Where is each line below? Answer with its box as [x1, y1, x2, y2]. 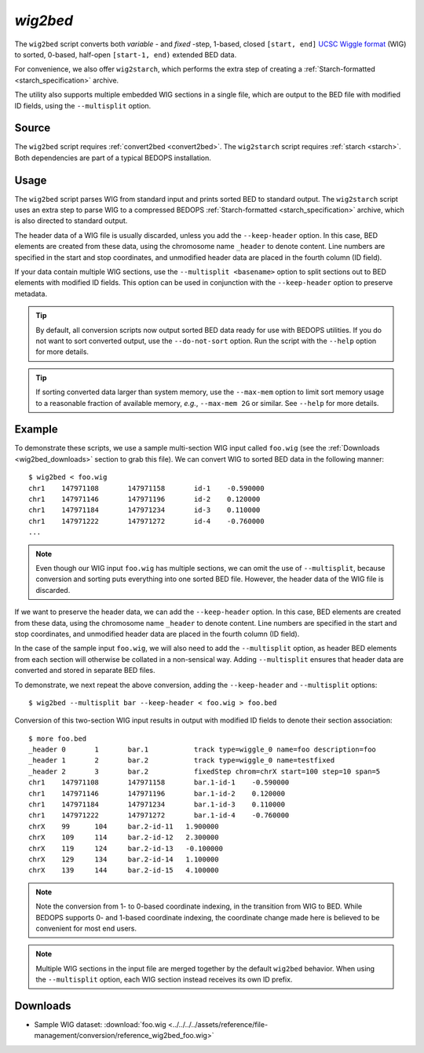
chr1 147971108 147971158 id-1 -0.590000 [28, 484, 265, 492]
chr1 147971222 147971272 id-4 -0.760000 [28, 517, 265, 525]
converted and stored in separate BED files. [14, 666, 155, 675]
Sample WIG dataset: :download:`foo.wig [34, 1020, 166, 1029]
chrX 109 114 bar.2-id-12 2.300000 [28, 833, 219, 842]
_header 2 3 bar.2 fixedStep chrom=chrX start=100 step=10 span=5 [28, 766, 381, 776]
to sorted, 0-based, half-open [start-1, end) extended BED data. [14, 49, 237, 59]
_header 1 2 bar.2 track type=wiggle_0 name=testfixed [28, 756, 335, 765]
